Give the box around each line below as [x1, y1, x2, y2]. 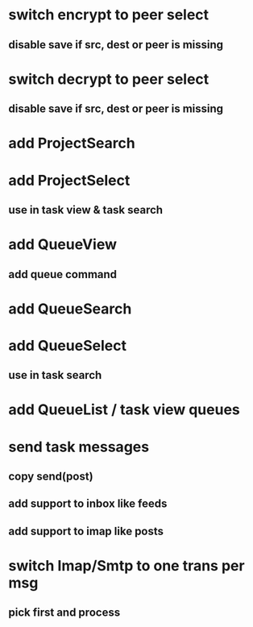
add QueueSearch [8, 300, 132, 318]
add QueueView [8, 235, 118, 254]
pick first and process [8, 606, 121, 620]
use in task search [8, 368, 102, 382]
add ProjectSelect [8, 171, 131, 189]
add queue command [8, 268, 118, 281]
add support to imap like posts [8, 524, 164, 538]
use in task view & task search [8, 203, 164, 217]
